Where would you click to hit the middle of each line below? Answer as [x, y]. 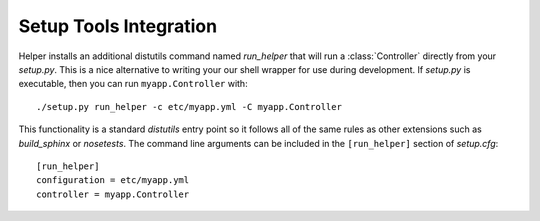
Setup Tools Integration [118, 26]
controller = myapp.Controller [113, 194]
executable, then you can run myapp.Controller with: [133, 84]
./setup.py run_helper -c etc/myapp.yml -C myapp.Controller [189, 106]
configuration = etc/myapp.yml [113, 180]
